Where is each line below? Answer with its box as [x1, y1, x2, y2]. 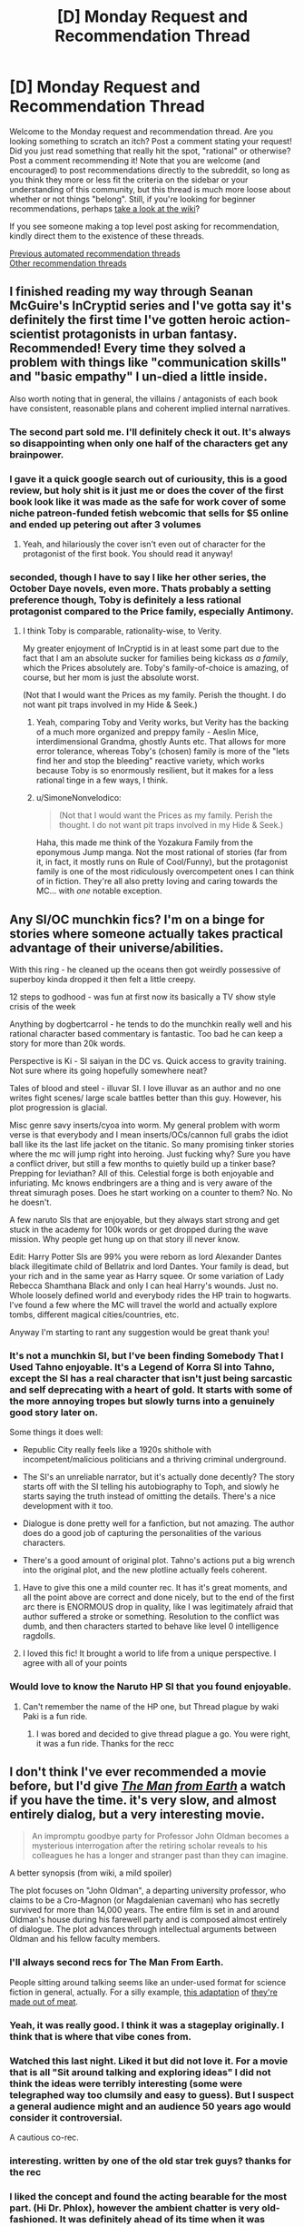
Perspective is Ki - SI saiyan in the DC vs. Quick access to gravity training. [9, 1056, 287, 1067]
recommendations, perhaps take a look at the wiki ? [9, 202, 201, 214]
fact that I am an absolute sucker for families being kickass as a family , [22, 653, 289, 664]
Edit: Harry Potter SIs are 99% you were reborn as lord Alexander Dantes [9, 1251, 282, 1263]
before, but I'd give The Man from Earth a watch [9, 1778, 286, 1794]
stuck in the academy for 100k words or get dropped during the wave [9, 1224, 269, 1236]
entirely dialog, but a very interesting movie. [9, 1807, 265, 1822]
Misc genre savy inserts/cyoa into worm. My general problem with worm [9, 1119, 280, 1131]
